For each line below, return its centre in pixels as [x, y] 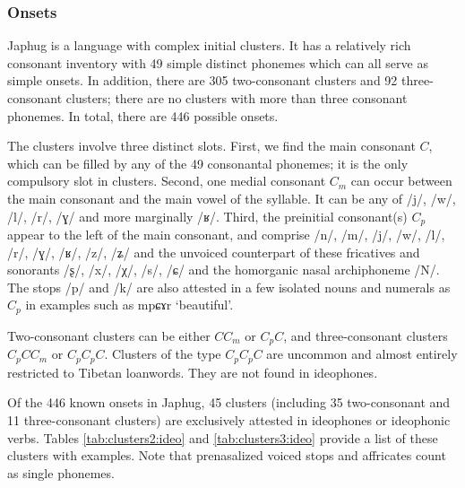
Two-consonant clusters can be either [109, 335]
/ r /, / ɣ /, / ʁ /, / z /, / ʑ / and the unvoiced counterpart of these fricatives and [214, 252]
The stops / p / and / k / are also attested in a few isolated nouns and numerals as [229, 287]
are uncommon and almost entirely [362, 354]
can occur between [401, 181]
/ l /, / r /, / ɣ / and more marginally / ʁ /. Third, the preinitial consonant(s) [207, 216]
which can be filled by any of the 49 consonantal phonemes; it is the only [208, 163]
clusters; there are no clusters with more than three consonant [237, 98]
